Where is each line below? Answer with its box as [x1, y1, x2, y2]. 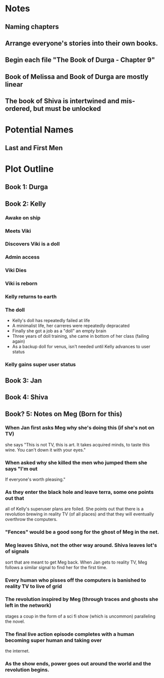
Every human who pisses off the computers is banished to [5, 576, 146, 583]
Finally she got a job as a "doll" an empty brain [12, 328, 107, 334]
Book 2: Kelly [5, 199, 47, 208]
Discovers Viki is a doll [5, 241, 60, 247]
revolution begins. [5, 666, 50, 673]
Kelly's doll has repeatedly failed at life [12, 318, 90, 324]
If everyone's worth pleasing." [5, 477, 66, 483]
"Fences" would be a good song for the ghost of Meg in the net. [5, 529, 159, 536]
